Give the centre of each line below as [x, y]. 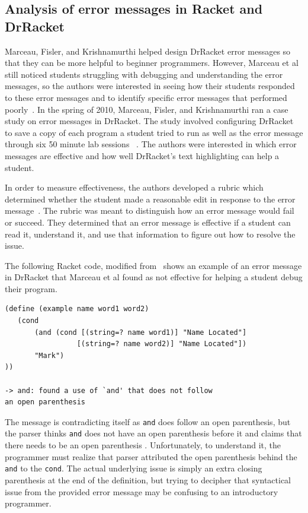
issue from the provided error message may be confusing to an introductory [142, 491]
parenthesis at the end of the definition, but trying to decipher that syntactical [148, 479]
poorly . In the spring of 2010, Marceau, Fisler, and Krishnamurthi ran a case [147, 109]
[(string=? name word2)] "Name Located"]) [162, 344]
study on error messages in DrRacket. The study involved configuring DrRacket [149, 121]
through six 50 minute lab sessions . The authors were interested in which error [151, 144]
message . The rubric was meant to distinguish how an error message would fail [150, 210]
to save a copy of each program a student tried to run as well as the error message [154, 132]
